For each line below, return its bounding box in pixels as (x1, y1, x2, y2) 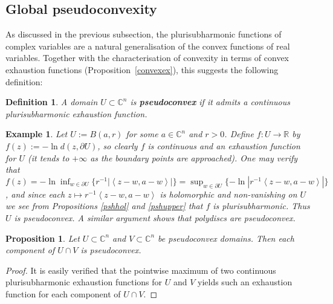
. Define (224, 128, 254, 140)
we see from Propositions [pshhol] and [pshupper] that (5, 199, 203, 212)
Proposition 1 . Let (5, 231, 80, 244)
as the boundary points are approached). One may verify (90, 151, 298, 164)
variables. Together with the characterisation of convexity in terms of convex (5, 51, 289, 64)
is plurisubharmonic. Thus (213, 199, 310, 212)
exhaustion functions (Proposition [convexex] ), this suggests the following (5, 63, 279, 76)
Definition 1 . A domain (5, 95, 98, 108)
